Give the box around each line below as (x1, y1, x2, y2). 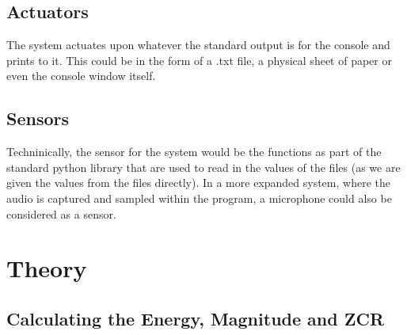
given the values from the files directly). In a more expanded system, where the (6, 174, 390, 191)
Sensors (6, 106, 70, 131)
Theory (6, 252, 87, 284)
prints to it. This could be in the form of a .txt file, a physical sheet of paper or (6, 51, 392, 68)
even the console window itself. (6, 67, 156, 84)
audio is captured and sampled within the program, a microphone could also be (6, 189, 392, 206)
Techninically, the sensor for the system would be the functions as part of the (6, 143, 382, 160)
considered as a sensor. (6, 205, 116, 222)
